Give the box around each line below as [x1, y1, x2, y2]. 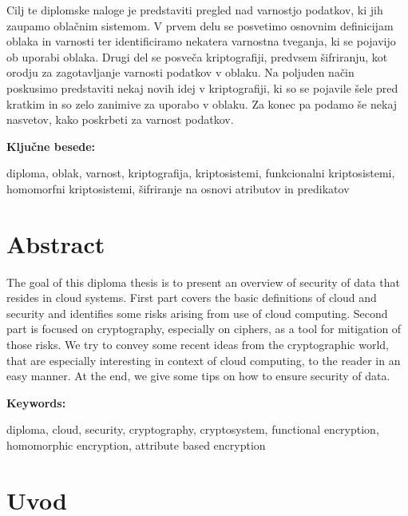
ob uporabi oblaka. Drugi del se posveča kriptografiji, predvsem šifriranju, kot [6, 48, 388, 65]
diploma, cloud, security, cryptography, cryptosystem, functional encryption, [6, 421, 379, 438]
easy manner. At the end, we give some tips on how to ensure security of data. [6, 367, 390, 384]
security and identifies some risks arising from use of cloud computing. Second [6, 304, 388, 321]
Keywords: [6, 394, 66, 411]
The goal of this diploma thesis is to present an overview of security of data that [6, 273, 400, 290]
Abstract [6, 227, 105, 260]
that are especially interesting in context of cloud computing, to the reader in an [6, 351, 401, 368]
